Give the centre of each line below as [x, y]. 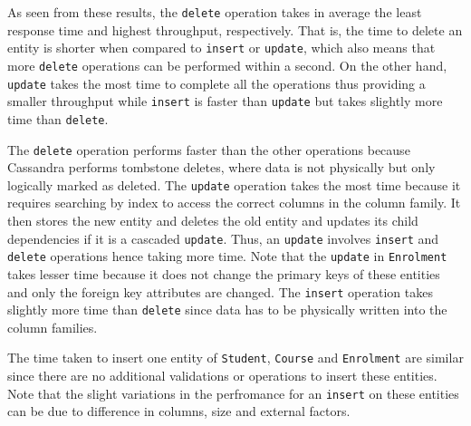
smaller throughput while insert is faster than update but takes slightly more [225, 101]
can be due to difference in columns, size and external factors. [179, 411]
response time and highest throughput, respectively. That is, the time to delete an [235, 29]
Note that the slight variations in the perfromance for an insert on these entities [233, 393]
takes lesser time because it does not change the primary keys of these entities [224, 273]
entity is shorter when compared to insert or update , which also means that [221, 48]
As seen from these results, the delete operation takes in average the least [215, 12]
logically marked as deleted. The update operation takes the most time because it [234, 184]
